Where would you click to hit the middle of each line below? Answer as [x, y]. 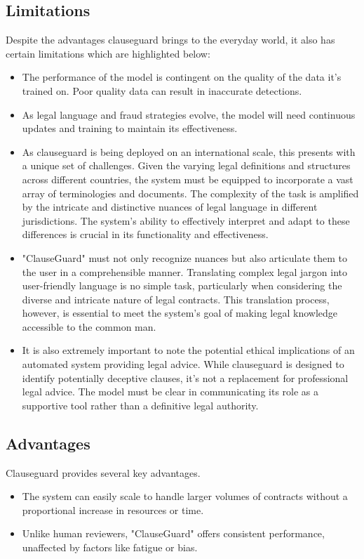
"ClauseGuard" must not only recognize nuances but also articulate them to [185, 257]
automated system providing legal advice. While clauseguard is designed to [183, 364]
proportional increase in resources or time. [113, 509]
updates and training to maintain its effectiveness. [130, 128]
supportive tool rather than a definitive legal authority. [140, 405]
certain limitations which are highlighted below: [108, 53]
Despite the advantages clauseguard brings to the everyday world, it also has [170, 40]
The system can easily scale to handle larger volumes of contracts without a [185, 496]
